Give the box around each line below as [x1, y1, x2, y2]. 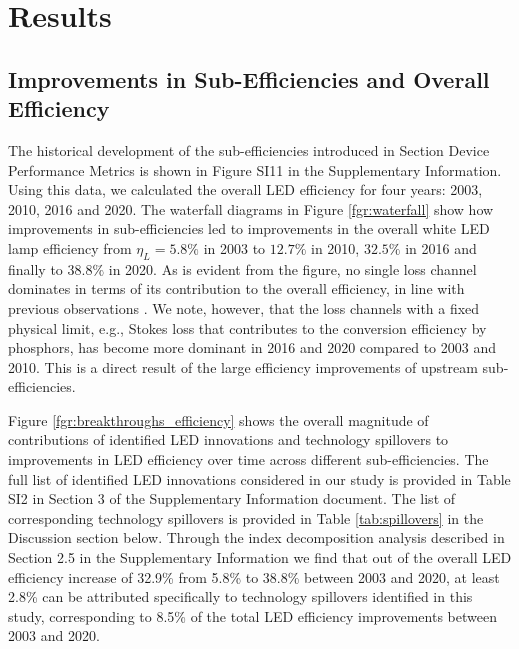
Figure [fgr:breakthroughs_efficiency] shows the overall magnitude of [8, 409, 429, 430]
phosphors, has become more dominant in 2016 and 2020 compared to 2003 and [8, 337, 497, 358]
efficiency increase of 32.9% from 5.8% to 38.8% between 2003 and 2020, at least [8, 566, 500, 587]
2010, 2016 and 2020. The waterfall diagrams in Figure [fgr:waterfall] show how [8, 198, 494, 219]
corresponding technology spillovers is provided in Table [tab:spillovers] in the [8, 507, 484, 528]
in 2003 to [203, 237, 266, 258]
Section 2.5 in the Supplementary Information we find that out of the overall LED [8, 547, 512, 568]
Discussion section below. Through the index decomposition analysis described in [8, 527, 505, 548]
